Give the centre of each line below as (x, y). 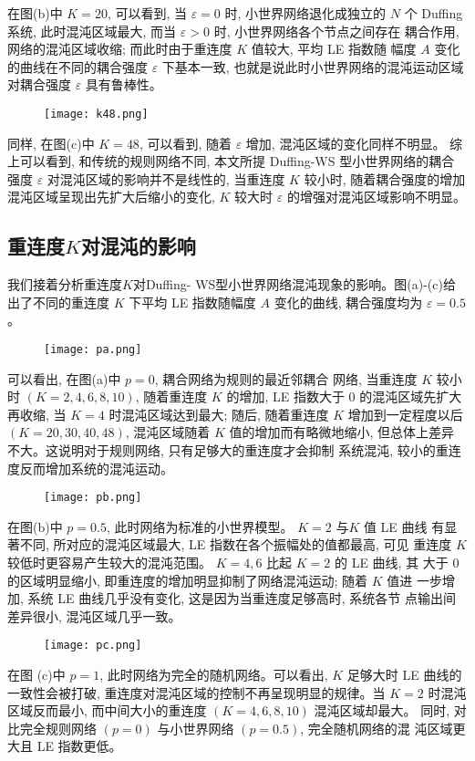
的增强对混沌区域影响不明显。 (376, 197)
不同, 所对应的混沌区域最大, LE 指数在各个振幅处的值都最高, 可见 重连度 (236, 544)
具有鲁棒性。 (124, 84)
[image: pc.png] (93, 646)
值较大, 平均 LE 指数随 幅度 (334, 49)
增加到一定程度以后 (405, 414)
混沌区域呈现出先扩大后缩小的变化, (111, 197)
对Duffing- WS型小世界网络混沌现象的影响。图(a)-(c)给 (294, 284)
